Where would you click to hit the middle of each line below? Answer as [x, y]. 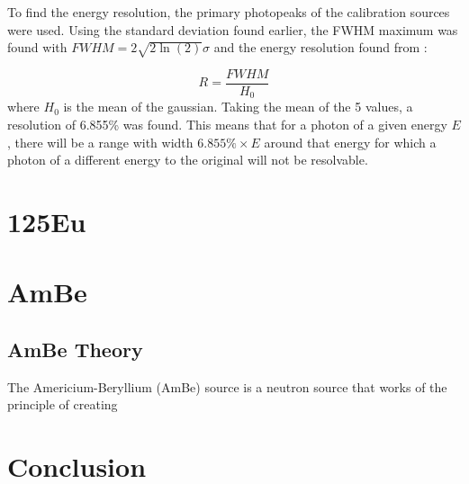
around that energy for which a [350, 142]
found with [37, 47]
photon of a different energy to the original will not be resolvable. [188, 160]
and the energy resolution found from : [320, 47]
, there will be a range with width [100, 142]
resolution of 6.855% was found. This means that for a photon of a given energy [227, 125]
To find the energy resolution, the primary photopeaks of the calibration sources [229, 12]
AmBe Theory [75, 349]
